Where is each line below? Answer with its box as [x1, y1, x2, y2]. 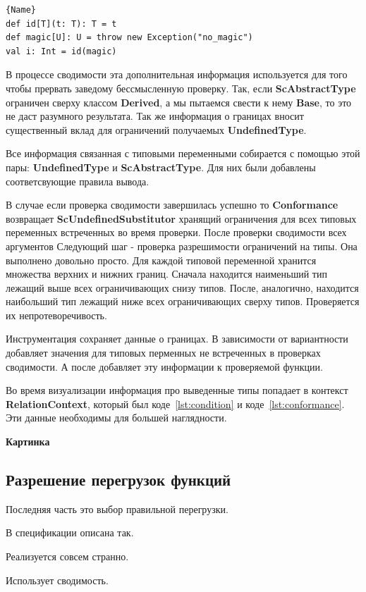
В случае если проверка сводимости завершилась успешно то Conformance [6, 197, 338, 212]
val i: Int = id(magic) [6, 46, 117, 56]
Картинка [6, 434, 50, 449]
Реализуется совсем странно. [6, 549, 129, 564]
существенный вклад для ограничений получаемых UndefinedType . [6, 122, 307, 137]
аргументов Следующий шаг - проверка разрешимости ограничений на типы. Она [6, 238, 358, 253]
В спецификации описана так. [6, 525, 134, 540]
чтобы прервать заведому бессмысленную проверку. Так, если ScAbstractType [6, 80, 356, 95]
